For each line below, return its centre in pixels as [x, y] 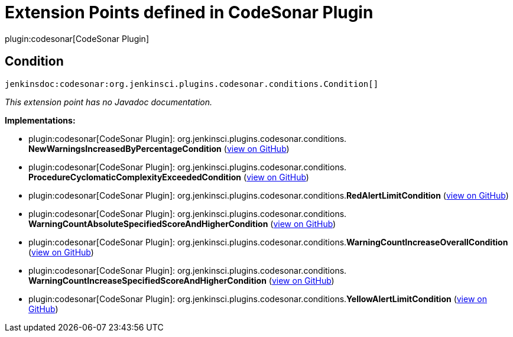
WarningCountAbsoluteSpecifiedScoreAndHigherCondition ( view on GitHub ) [182, 223]
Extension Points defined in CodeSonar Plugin [189, 12]
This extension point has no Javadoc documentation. [109, 102]
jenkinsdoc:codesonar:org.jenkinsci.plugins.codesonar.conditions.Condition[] [192, 84]
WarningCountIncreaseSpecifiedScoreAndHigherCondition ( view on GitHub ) [181, 280]
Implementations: [40, 120]
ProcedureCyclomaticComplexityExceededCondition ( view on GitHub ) [169, 177]
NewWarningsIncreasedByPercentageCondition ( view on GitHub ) [159, 148]
